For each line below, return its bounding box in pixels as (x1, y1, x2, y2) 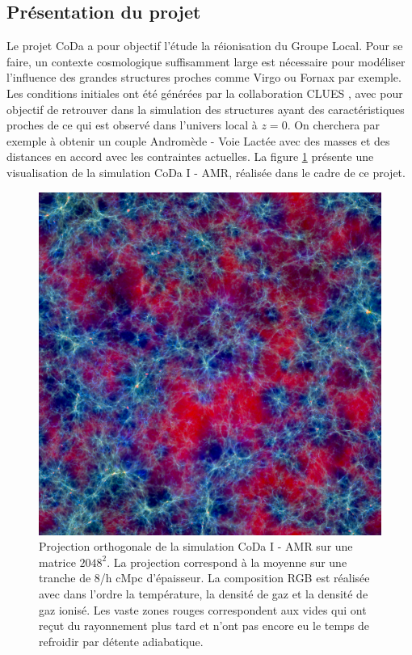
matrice (39, 553, 76, 570)
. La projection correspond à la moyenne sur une (107, 553, 347, 570)
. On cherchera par (287, 116, 380, 133)
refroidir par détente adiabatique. (39, 632, 204, 649)
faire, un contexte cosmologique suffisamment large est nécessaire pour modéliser (6, 53, 406, 70)
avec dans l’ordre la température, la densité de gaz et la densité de (39, 585, 368, 602)
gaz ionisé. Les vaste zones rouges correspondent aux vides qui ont (39, 601, 367, 618)
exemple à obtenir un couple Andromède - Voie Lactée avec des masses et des (6, 132, 390, 149)
